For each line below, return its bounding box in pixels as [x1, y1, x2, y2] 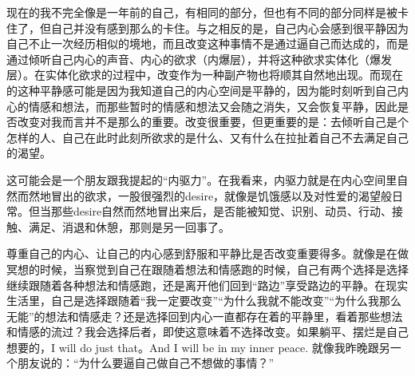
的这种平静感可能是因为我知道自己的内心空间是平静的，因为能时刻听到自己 [6, 81, 397, 98]
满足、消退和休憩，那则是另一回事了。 [28, 218, 230, 235]
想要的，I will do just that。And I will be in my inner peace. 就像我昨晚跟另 [6, 338, 390, 355]
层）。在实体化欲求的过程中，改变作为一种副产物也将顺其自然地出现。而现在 [6, 66, 403, 83]
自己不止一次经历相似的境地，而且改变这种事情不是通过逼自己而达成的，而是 [6, 35, 409, 52]
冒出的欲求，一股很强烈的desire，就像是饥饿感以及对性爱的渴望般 [50, 187, 393, 204]
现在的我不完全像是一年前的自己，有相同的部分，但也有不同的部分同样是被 [6, 4, 397, 20]
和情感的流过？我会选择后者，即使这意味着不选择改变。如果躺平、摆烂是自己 [6, 323, 409, 340]
